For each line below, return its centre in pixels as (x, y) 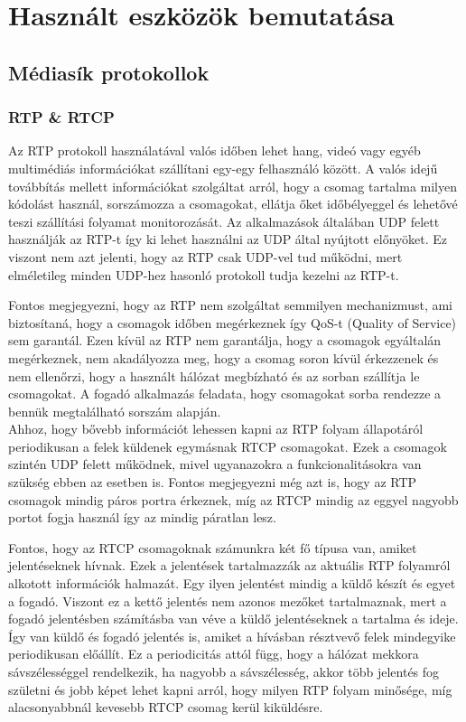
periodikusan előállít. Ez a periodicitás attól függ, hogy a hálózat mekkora (214, 654)
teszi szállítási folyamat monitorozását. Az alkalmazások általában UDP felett (224, 221)
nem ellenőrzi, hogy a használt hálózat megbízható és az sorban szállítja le (214, 375)
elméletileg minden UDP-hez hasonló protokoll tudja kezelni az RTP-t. (204, 274)
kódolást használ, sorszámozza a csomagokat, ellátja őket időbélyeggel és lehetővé (233, 204)
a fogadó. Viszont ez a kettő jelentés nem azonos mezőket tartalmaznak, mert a (228, 600)
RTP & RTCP (61, 117)
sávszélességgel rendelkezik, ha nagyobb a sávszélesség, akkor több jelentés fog (224, 671)
